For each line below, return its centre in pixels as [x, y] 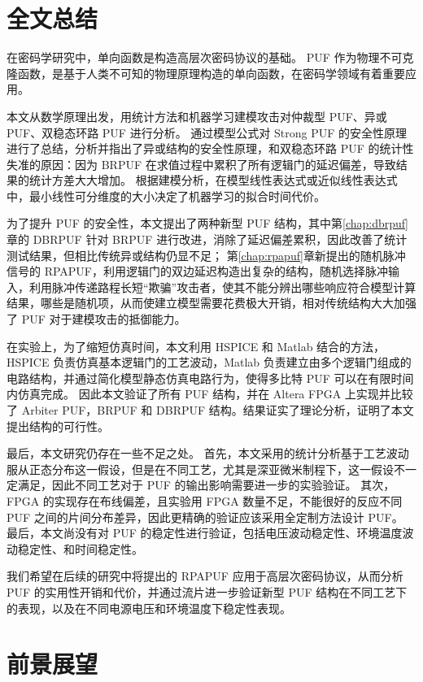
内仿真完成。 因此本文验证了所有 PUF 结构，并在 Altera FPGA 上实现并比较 [210, 394]
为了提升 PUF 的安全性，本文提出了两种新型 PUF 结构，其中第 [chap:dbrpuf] [207, 223]
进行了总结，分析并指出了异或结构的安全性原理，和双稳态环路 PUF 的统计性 [210, 148]
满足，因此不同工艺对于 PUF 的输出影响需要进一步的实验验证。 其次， [206, 485]
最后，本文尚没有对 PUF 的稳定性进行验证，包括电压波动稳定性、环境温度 [205, 533]
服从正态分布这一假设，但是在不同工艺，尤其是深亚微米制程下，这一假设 [200, 469]
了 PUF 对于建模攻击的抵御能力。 [96, 319]
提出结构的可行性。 [58, 426]
